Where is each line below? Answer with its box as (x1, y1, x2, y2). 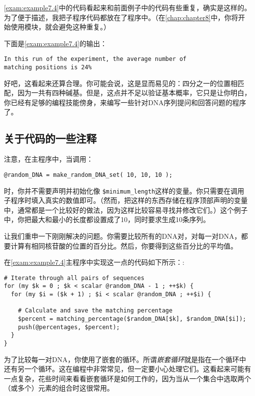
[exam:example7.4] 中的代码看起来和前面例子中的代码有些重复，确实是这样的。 (4, 2, 251, 12)
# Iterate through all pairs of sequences (4, 274, 145, 282)
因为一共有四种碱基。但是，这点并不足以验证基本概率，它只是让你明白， (17, 87, 251, 98)
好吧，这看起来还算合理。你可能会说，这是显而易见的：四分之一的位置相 (4, 78, 237, 88)
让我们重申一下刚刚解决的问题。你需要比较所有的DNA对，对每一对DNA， (4, 230, 241, 241)
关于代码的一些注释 (4, 131, 97, 146)
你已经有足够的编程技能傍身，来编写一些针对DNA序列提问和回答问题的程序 (4, 97, 246, 107)
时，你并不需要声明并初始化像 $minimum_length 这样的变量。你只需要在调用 (4, 185, 245, 196)
